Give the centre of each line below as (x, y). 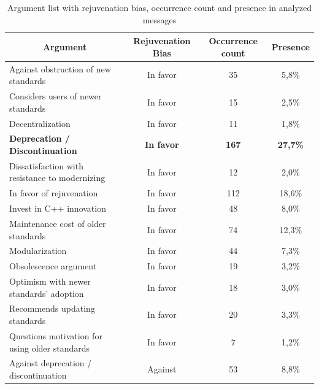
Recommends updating (52, 308)
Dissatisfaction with (46, 165)
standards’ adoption (47, 293)
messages (159, 19)
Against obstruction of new (60, 68)
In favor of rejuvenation (54, 193)
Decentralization (40, 123)
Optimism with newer (50, 281)
